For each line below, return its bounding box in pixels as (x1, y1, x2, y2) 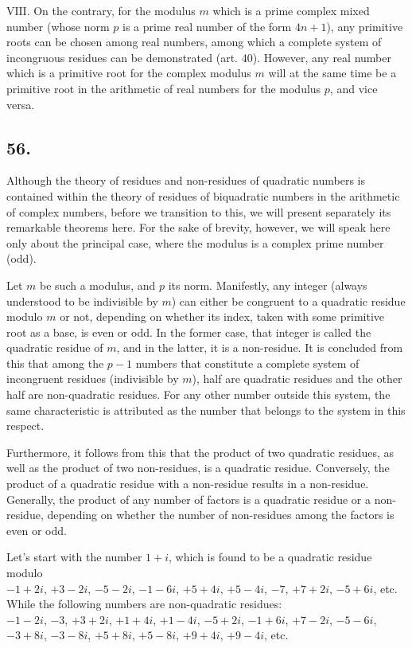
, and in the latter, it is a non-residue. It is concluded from (116, 339, 403, 356)
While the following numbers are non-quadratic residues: (6, 595, 282, 612)
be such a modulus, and (40, 276, 156, 293)
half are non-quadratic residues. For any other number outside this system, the (6, 386, 391, 403)
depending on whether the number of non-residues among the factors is (47, 506, 395, 523)
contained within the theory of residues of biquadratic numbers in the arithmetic (6, 187, 400, 204)
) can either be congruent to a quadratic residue (171, 292, 406, 309)
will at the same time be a (268, 64, 397, 81)
